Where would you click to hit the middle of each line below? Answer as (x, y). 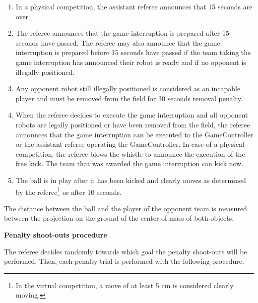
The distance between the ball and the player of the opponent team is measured (126, 208)
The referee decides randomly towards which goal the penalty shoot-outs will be (126, 251)
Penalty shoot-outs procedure (56, 234)
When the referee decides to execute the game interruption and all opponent (132, 115)
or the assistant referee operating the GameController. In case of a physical (130, 144)
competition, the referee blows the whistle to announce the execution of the (130, 153)
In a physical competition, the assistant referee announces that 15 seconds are (134, 6)
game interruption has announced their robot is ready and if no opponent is (131, 62)
